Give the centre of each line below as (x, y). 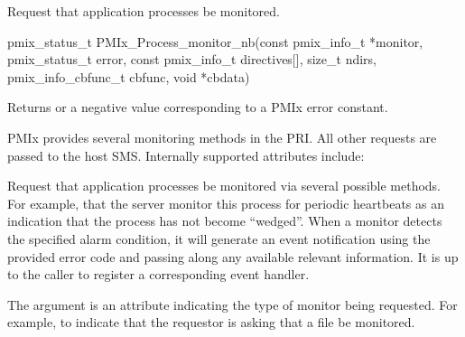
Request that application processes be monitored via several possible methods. (224, 186)
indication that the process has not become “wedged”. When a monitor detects (225, 221)
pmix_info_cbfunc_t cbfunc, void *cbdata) (129, 76)
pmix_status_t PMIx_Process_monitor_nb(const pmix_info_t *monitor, (215, 41)
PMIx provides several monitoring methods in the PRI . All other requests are (222, 137)
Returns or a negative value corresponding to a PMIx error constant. (198, 107)
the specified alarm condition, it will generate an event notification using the (219, 238)
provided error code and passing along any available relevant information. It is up (233, 256)
